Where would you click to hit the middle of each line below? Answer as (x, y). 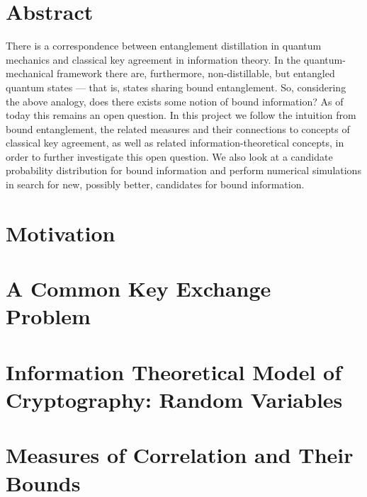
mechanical (30, 73)
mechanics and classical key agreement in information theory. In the (153, 59)
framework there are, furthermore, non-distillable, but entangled (196, 73)
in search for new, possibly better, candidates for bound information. (155, 184)
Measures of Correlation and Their (180, 455)
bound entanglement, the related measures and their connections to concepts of (178, 128)
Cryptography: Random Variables (174, 399)
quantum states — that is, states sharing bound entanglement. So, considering (176, 87)
